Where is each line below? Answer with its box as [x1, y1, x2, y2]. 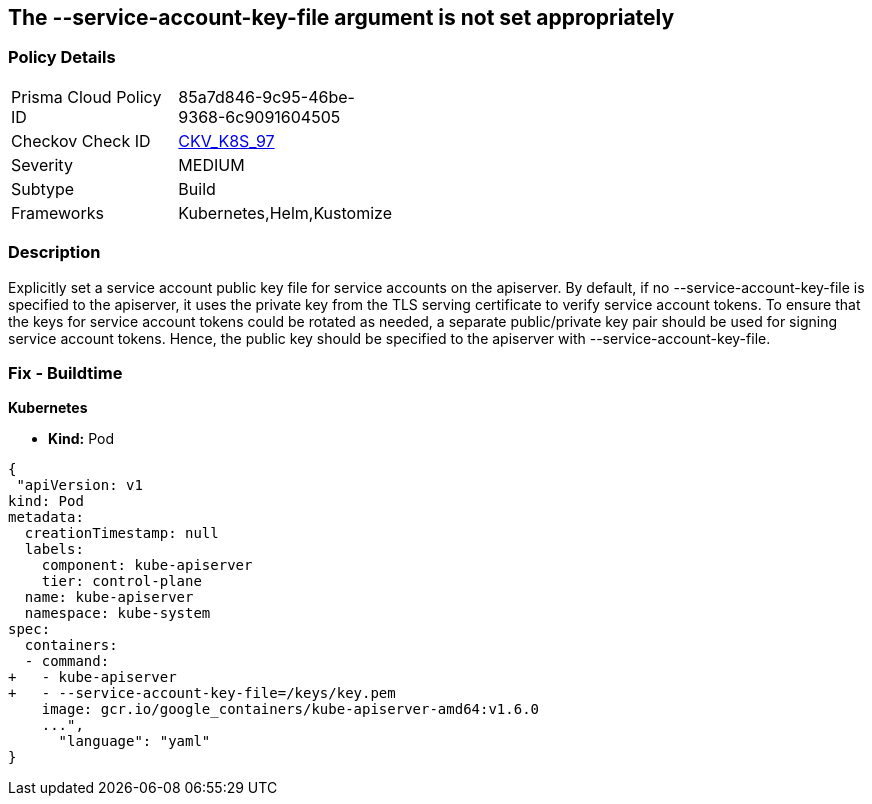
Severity [11, 154, 73, 175]
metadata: [8, 509, 84, 526]
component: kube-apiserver [41, 557, 253, 574]
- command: [24, 653, 110, 670]
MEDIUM [178, 154, 245, 175]
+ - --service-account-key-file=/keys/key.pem [8, 685, 396, 702]
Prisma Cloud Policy [11, 86, 162, 107]
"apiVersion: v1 [16, 477, 143, 494]
